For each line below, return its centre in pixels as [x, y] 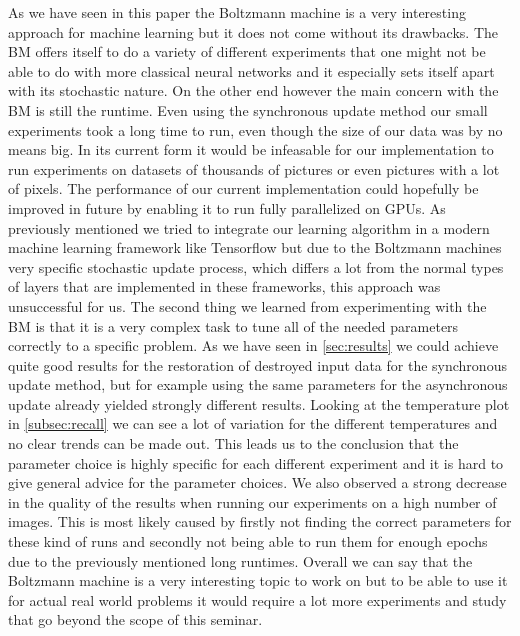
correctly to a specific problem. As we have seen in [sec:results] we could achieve [253, 345]
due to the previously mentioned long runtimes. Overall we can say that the [240, 560]
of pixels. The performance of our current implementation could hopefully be [243, 188]
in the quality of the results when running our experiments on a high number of [252, 501]
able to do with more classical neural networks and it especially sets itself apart [251, 70]
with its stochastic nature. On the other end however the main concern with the [253, 90]
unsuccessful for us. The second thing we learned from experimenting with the [247, 305]
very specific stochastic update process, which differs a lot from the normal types [256, 266]
